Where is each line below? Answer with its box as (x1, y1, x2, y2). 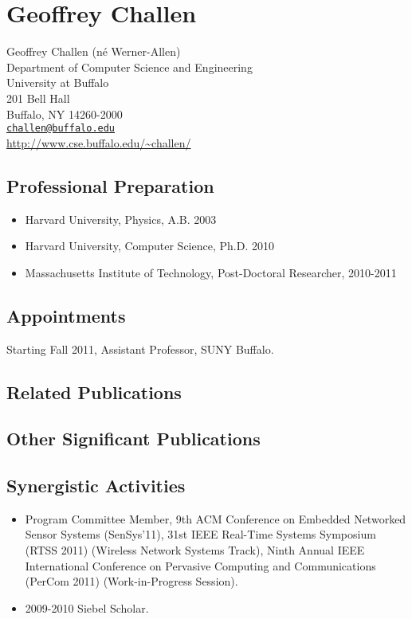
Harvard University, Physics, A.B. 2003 (25, 210, 217, 227)
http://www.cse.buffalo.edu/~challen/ (6, 134, 191, 151)
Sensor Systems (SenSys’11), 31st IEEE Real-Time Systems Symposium (25, 526, 376, 543)
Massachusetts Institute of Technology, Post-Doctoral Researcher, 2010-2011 (25, 264, 397, 280)
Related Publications (6, 379, 182, 404)
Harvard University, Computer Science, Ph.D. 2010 (25, 237, 274, 254)
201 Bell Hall (6, 89, 70, 106)
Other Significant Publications (6, 426, 261, 451)
